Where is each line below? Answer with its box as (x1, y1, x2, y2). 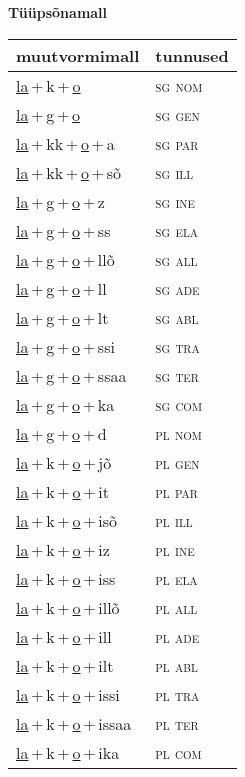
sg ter (155, 363, 199, 387)
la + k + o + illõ (16, 595, 120, 619)
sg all (155, 247, 198, 271)
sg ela (155, 218, 199, 242)
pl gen (155, 450, 200, 474)
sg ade (155, 276, 200, 300)
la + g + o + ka (16, 392, 115, 416)
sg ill (155, 160, 194, 184)
